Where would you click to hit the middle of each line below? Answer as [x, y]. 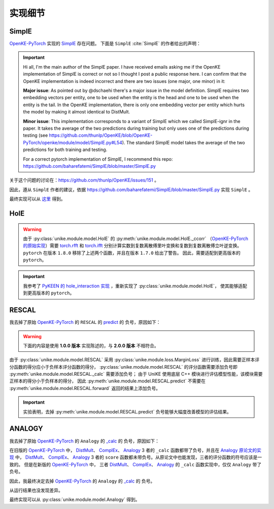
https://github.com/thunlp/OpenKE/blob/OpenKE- [101, 135]
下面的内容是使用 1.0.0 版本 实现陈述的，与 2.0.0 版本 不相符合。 [91, 345]
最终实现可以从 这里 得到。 [37, 199]
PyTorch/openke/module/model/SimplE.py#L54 [73, 142]
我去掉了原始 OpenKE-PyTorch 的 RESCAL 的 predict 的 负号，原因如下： [85, 322]
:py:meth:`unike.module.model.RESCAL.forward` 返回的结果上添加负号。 [85, 388]
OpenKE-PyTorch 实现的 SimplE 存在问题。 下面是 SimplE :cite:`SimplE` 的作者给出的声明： [105, 44]
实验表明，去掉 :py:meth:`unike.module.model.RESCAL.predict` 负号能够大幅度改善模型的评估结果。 [127, 411]
